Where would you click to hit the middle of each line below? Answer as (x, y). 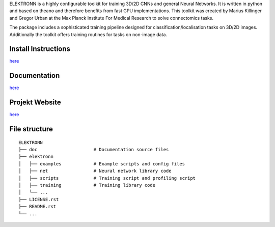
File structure (31, 129)
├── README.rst (37, 207)
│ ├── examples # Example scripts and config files (102, 164)
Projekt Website (35, 103)
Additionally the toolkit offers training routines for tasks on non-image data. (88, 34)
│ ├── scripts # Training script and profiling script (107, 178)
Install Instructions (40, 49)
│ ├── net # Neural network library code (95, 171)
